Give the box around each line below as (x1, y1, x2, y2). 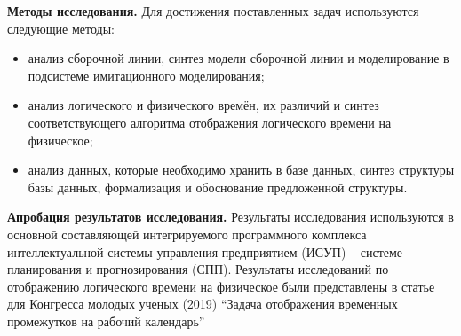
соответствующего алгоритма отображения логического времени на (28, 113, 392, 131)
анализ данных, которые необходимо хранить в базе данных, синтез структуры (28, 160, 455, 179)
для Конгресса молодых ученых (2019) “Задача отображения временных (7, 294, 398, 313)
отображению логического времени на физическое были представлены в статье (7, 277, 435, 295)
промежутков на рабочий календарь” (7, 311, 205, 330)
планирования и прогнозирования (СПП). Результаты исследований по (7, 260, 389, 278)
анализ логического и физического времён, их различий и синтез (28, 96, 379, 114)
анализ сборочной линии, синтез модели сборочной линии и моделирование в (28, 49, 449, 67)
